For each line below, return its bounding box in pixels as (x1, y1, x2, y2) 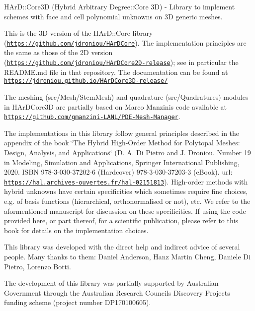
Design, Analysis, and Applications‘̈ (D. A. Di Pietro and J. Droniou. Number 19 (4, 147, 251, 157)
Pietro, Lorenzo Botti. (4, 261, 71, 271)
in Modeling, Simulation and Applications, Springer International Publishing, (4, 157, 240, 167)
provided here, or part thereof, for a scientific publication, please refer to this (4, 215, 239, 226)
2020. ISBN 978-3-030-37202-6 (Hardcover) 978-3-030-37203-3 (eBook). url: (4, 167, 233, 177)
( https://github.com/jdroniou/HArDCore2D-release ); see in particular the (4, 57, 239, 67)
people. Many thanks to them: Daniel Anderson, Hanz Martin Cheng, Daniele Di (4, 251, 251, 261)
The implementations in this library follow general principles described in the (4, 127, 240, 138)
